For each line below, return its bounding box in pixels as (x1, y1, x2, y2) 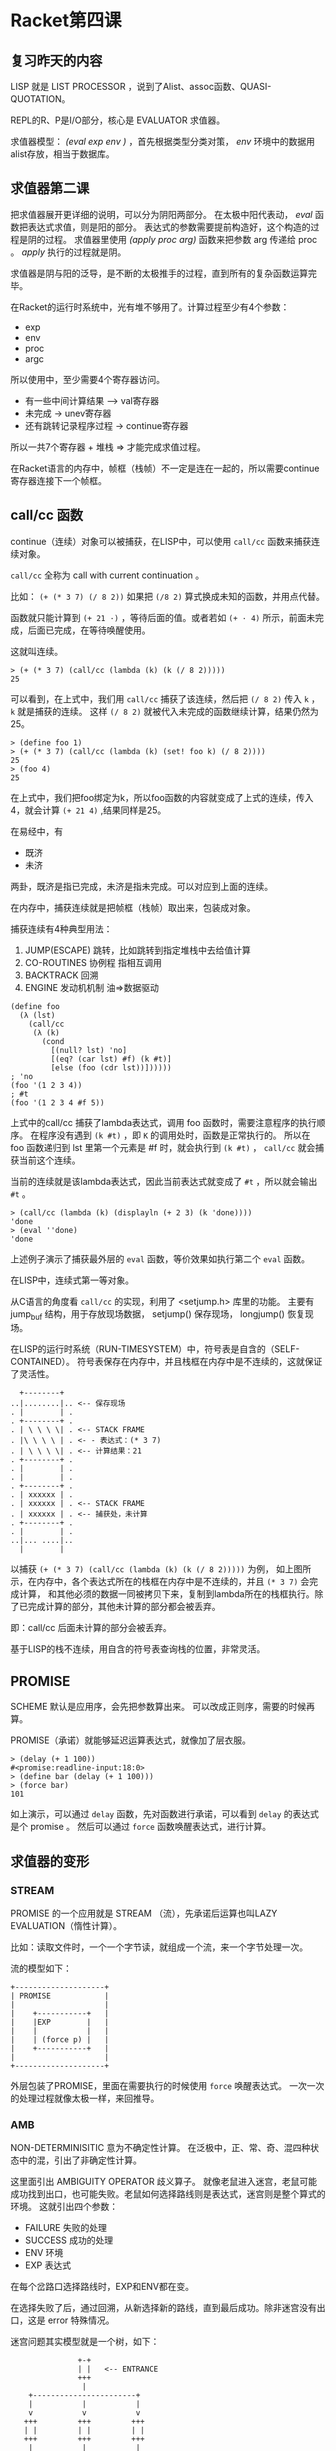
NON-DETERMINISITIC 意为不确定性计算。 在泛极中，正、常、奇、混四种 (10, 2142, 311, 2154)
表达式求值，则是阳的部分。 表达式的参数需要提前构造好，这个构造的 (27, 221, 311, 233)
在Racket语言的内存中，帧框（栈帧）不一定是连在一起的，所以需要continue (10, 462, 320, 474)
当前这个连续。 (18, 1154, 81, 1166)
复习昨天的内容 (10, 52, 103, 69)
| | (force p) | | (10, 2034, 110, 2045)
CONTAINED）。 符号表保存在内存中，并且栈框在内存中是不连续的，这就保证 (10, 1356, 323, 1368)
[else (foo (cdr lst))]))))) (50, 1062, 172, 1073)
